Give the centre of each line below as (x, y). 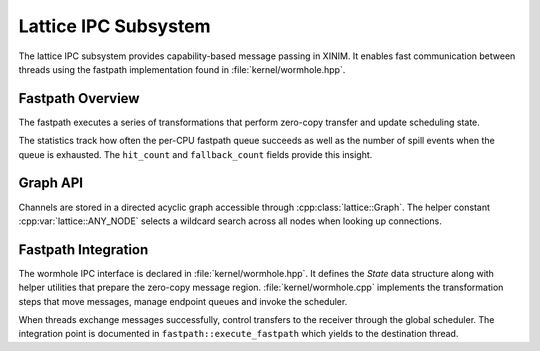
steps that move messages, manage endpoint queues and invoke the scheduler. (183, 301)
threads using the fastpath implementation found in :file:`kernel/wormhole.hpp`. (182, 69)
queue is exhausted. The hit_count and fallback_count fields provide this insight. (195, 154)
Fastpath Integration (83, 249)
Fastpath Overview (79, 98)
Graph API (51, 183)
